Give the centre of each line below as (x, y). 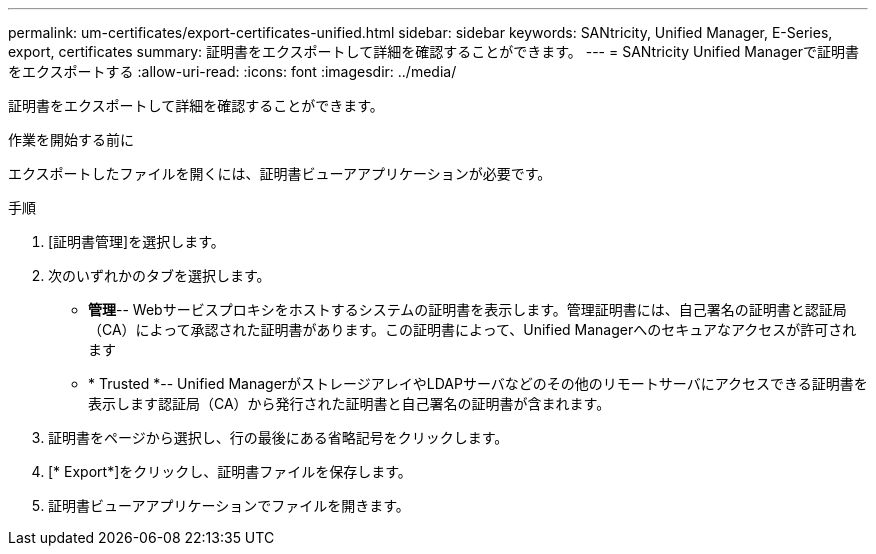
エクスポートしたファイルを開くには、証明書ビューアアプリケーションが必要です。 (280, 173)
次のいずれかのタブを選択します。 (159, 275)
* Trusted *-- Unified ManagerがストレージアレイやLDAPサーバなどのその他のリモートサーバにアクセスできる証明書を (478, 383)
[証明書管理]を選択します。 (136, 241)
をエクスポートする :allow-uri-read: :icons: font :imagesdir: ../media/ (232, 71)
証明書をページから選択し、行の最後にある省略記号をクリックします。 (278, 437)
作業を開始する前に (71, 139)
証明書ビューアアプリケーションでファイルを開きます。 (229, 505)
